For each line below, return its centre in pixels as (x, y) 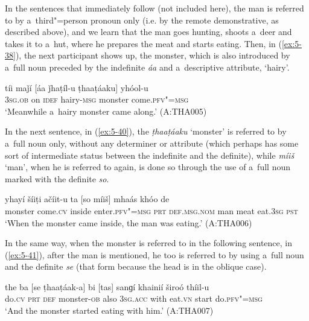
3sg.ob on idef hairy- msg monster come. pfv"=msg (97, 99)
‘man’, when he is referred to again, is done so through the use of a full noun (148, 167)
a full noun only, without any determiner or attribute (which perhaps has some (152, 143)
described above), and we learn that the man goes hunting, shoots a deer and (148, 32)
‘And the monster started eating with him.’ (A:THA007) (109, 310)
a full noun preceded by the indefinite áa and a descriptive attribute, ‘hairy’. (147, 67)
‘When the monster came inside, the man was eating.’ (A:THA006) (129, 222)
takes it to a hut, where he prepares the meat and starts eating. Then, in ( (143, 43)
